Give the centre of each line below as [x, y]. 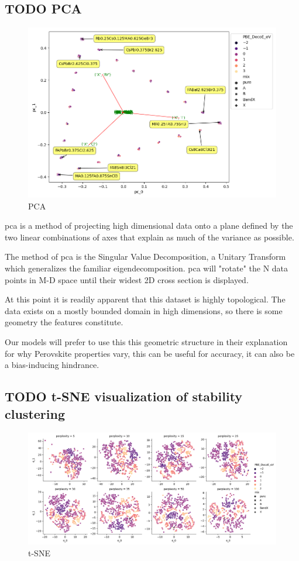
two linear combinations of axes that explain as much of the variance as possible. [149, 237]
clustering [35, 413]
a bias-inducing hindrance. [52, 365]
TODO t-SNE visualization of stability [124, 396]
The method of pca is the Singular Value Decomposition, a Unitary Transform [145, 257]
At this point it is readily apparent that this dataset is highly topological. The [145, 299]
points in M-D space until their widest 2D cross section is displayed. [127, 279]
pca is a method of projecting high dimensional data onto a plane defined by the [149, 226]
